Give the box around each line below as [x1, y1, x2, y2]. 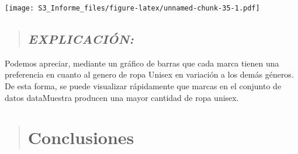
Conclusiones [27, 125, 134, 149]
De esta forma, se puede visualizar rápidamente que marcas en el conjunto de [5, 80, 282, 92]
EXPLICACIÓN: [27, 30, 134, 48]
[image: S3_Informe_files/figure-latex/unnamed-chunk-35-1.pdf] [5, 4, 260, 12]
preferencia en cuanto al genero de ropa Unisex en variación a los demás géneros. [5, 68, 294, 80]
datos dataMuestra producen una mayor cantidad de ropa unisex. [5, 91, 239, 103]
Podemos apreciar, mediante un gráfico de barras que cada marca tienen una [5, 57, 279, 69]
